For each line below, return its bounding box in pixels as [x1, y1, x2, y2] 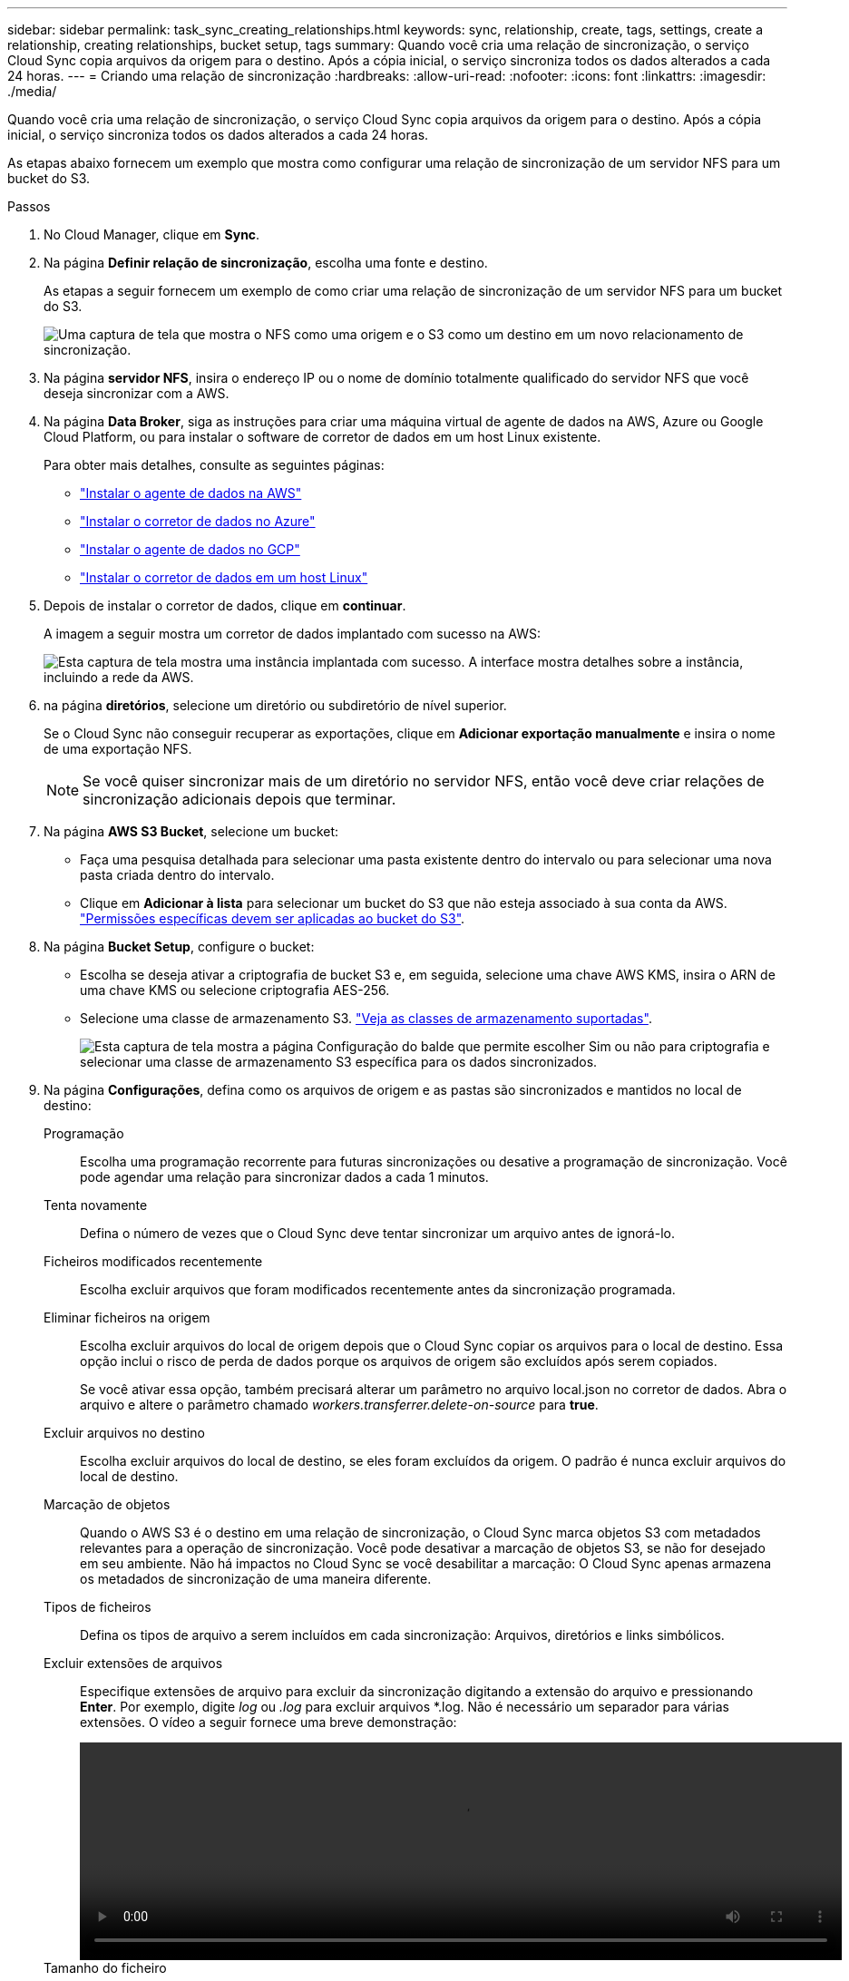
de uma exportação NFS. [44, 741, 192, 756]
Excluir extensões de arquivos [44, 1655, 223, 1671]
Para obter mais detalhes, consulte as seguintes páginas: [44, 457, 385, 473]
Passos [7, 199, 51, 214]
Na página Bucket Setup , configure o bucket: [44, 939, 315, 954]
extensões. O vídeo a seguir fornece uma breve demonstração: [80, 1714, 457, 1730]
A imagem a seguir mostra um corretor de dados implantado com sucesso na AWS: [44, 626, 542, 641]
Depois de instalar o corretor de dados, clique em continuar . [44, 598, 406, 613]
